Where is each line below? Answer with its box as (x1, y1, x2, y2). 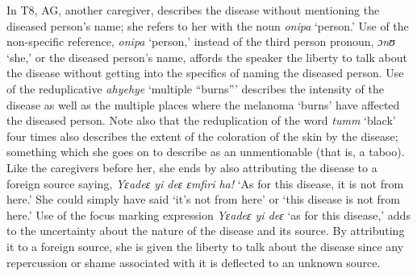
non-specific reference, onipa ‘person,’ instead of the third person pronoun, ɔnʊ (6, 33, 395, 50)
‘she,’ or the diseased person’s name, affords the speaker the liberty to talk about (6, 48, 407, 65)
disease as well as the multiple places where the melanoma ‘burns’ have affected (6, 96, 400, 113)
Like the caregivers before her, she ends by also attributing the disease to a (6, 159, 377, 175)
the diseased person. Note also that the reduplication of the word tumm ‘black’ (6, 112, 396, 129)
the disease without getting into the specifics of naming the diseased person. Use (6, 64, 404, 81)
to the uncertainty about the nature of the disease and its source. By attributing (6, 222, 405, 239)
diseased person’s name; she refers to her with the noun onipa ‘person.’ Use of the (6, 17, 409, 34)
